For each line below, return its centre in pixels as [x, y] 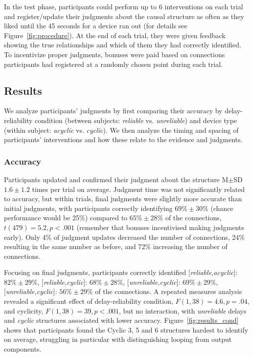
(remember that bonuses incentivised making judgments [160, 227]
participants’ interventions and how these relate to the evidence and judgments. [123, 139]
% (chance [218, 208]
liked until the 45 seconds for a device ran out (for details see [96, 26]
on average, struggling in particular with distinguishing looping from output [118, 339]
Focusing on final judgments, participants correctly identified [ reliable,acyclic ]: [121, 272]
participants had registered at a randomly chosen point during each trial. [113, 64]
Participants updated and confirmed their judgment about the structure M [116, 179]
